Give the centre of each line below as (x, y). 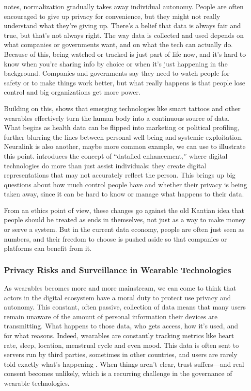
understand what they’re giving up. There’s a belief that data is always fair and (122, 25)
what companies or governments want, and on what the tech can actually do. (118, 44)
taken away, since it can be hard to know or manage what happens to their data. (124, 194)
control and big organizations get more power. (72, 92)
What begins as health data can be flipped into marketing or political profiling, (122, 127)
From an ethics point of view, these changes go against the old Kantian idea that (124, 210)
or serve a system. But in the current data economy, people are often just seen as (124, 229)
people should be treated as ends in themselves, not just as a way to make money (125, 220)
